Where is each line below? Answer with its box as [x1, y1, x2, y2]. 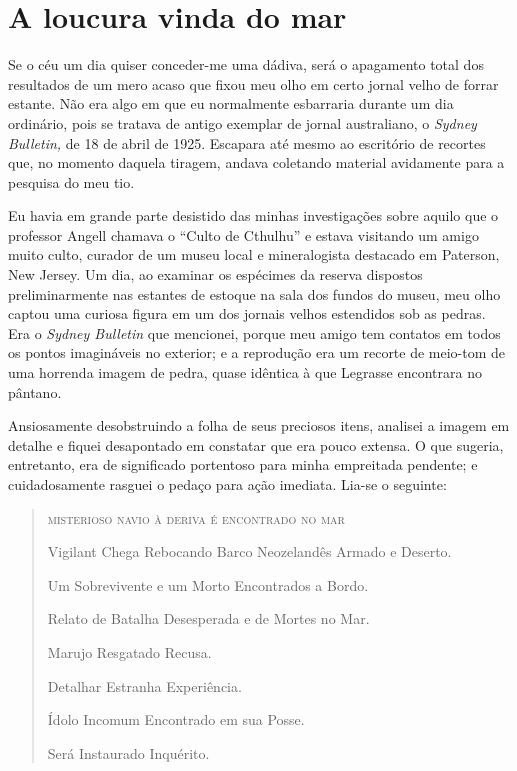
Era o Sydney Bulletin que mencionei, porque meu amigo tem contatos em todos [8, 322, 501, 343]
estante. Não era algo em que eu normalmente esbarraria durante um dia [8, 93, 454, 114]
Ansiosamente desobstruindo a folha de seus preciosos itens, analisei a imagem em [8, 415, 510, 436]
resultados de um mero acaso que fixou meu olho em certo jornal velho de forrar [8, 73, 499, 94]
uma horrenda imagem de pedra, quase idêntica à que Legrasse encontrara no [8, 362, 482, 383]
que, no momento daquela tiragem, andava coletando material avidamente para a [8, 152, 505, 173]
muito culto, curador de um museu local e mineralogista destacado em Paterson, [8, 244, 500, 265]
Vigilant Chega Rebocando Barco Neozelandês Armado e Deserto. [47, 541, 452, 562]
